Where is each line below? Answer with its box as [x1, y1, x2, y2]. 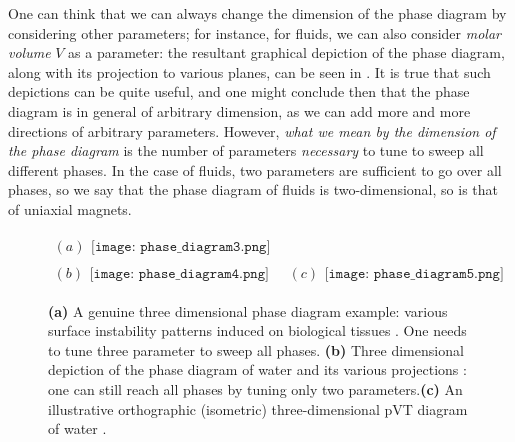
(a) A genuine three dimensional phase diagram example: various [48, 300, 448, 321]
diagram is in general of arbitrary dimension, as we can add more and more [8, 100, 471, 121]
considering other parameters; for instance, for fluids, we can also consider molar [8, 22, 501, 43]
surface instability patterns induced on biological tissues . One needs [48, 320, 467, 341]
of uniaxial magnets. [8, 198, 132, 219]
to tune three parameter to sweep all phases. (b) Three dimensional [48, 339, 464, 360]
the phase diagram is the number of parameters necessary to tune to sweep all [8, 140, 484, 161]
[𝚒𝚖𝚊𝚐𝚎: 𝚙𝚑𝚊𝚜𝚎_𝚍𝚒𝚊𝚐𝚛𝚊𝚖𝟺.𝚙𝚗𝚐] [89, 266, 269, 281]
